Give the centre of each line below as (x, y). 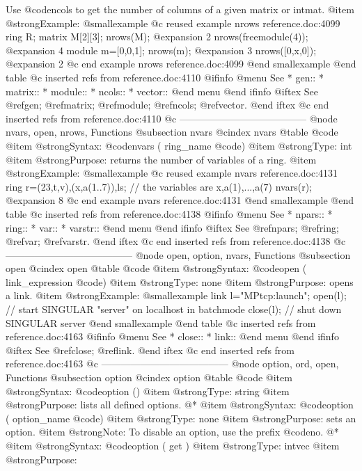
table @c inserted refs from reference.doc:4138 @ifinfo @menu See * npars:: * (169, 213)
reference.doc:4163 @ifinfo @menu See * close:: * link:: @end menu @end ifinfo (172, 336)
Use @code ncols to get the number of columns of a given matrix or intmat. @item (180, 9)
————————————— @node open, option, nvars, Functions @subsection (178, 254)
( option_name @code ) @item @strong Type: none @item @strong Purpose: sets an (181, 418)
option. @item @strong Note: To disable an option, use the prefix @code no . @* (172, 432)
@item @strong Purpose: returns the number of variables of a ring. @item (161, 159)
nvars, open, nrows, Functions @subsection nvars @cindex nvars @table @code (172, 132)
